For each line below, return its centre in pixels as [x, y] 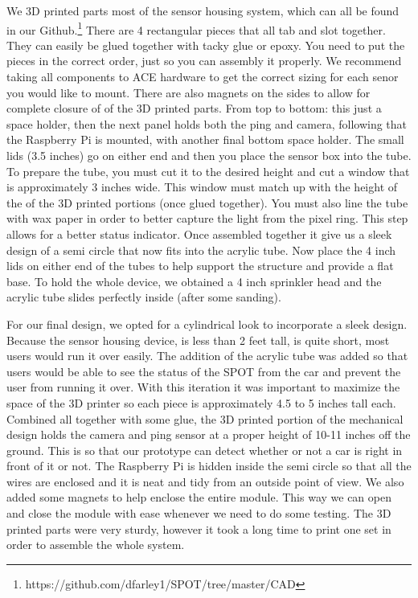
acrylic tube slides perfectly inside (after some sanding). [144, 297]
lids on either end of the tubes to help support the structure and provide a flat [200, 266]
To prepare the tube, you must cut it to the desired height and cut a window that [208, 171]
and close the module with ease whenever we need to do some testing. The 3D [199, 513]
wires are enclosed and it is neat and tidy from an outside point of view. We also [205, 481]
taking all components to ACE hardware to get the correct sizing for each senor [203, 77]
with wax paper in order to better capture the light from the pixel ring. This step [207, 218]
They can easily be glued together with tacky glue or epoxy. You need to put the [206, 45]
